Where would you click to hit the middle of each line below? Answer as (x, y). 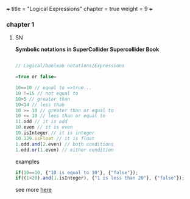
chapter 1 (20, 24)
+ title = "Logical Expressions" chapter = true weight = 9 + (80, 9)
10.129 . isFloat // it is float (55, 138)
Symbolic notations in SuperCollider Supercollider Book (87, 49)
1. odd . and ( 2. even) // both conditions (64, 144)
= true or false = (36, 77)
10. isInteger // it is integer (55, 133)
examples (27, 161)
